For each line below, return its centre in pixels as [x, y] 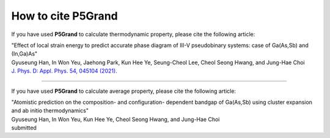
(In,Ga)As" [24, 54]
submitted [24, 128]
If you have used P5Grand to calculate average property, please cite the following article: [124, 91]
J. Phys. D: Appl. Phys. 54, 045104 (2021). [64, 71]
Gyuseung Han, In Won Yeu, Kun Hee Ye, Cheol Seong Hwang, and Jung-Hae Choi [116, 119]
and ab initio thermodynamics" [50, 111]
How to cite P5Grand [65, 16]
